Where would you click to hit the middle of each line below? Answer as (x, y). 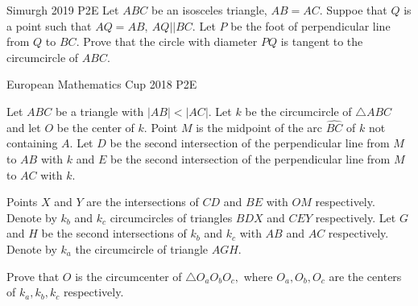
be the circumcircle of (298, 111)
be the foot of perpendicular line (310, 25)
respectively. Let (356, 217)
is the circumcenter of (128, 276)
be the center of (95, 127)
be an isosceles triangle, (209, 10)
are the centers (365, 276)
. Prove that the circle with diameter (167, 41)
